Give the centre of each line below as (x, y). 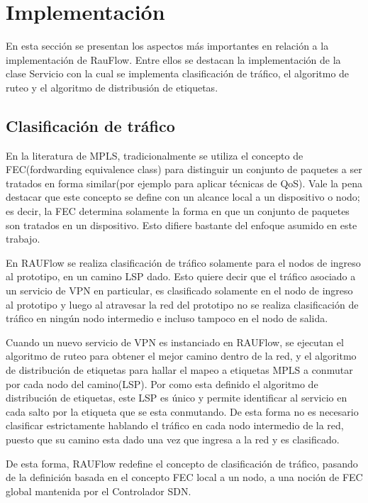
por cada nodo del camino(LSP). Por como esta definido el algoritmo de (162, 383)
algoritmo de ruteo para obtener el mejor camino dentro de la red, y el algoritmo (181, 356)
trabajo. (23, 239)
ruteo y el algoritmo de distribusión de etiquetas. (112, 87)
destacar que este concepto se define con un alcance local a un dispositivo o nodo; (183, 197)
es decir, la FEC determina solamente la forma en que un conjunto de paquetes (178, 211)
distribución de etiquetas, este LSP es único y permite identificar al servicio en (177, 398)
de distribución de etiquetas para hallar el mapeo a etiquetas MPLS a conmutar (179, 370)
